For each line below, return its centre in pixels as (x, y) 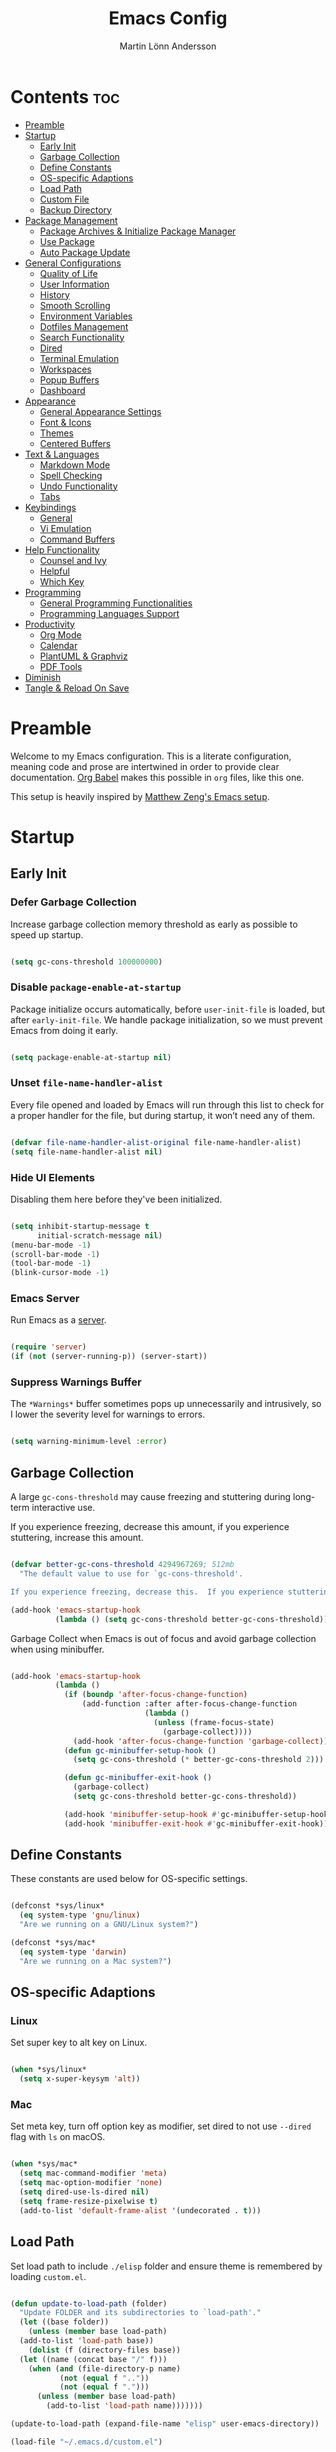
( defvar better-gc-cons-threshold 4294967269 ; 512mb (122, 1565)
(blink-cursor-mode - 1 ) (60, 1273)
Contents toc (65, 96)
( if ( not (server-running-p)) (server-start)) (109, 1357)
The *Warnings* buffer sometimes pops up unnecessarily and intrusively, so (166, 1404)
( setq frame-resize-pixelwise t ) (89, 2201)
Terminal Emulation (79, 358)
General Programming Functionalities (116, 603)
